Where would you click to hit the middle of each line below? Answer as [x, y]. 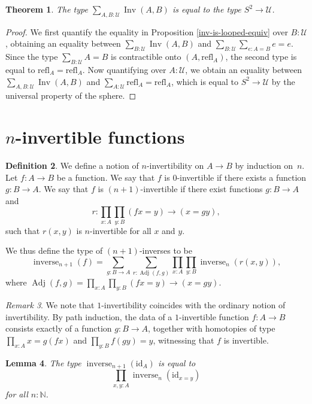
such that [23, 230]
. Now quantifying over [124, 69]
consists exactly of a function [59, 328]
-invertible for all [120, 230]
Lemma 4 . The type [43, 362]
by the [283, 81]
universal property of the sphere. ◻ [71, 95]
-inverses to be [166, 250]
